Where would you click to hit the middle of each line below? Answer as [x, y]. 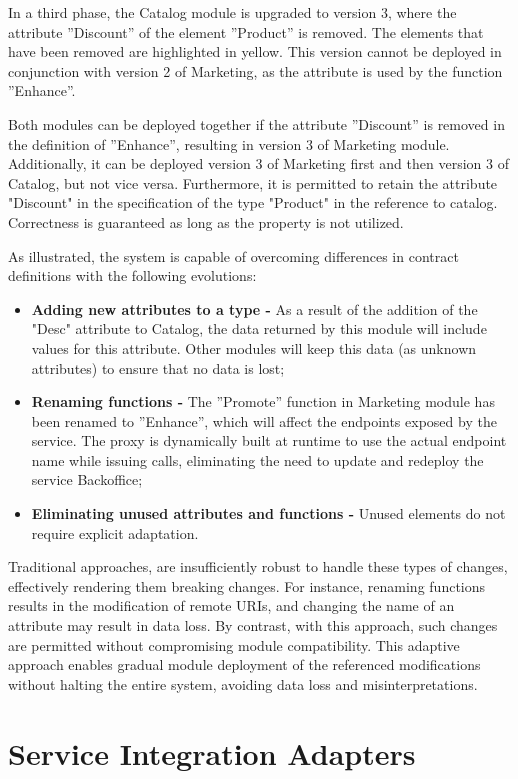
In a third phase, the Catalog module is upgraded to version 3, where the [232, 12]
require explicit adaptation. [115, 532]
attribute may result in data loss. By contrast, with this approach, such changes [253, 625]
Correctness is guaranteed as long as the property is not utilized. [206, 221]
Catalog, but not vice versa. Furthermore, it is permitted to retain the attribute [253, 182]
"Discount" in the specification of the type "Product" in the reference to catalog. [253, 202]
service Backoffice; [87, 479]
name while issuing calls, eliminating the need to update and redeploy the [257, 459]
